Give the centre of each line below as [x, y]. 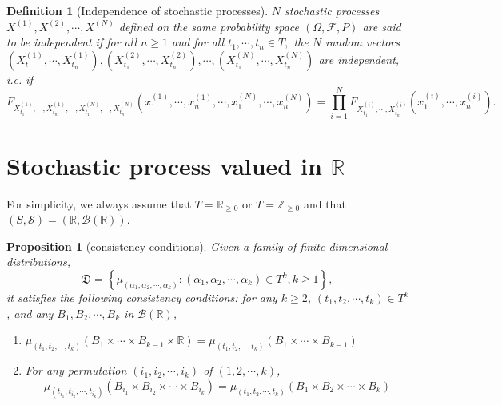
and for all [198, 42]
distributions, [38, 262]
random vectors [362, 42]
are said [382, 26]
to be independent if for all [72, 42]
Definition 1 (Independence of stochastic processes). [137, 10]
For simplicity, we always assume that [99, 203]
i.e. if [20, 79]
